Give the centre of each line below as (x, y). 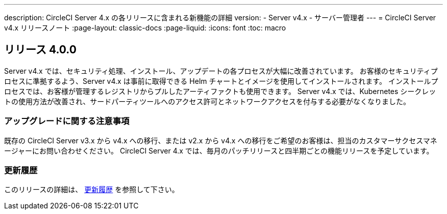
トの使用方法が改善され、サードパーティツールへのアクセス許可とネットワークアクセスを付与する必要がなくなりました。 (207, 101)
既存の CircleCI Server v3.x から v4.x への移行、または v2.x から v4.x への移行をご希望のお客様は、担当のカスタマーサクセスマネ (221, 140)
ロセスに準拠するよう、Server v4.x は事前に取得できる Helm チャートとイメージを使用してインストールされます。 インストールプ (221, 81)
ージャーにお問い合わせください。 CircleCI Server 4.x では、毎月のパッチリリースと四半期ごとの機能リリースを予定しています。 (219, 150)
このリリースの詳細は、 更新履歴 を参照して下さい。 (92, 190)
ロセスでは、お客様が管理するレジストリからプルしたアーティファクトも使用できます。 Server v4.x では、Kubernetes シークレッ (220, 91)
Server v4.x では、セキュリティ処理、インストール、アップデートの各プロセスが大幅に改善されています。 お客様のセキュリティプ (221, 71)
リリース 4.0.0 (40, 50)
